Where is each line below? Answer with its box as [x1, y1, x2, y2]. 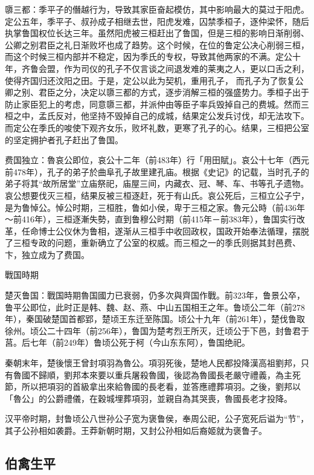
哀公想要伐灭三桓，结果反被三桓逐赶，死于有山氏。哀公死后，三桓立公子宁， [5, 189, 309, 201]
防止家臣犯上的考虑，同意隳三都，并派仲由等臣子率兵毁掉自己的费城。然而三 [5, 97, 309, 110]
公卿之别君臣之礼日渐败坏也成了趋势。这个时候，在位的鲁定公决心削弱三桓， [5, 38, 309, 51]
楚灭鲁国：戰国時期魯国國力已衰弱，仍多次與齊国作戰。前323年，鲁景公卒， [5, 289, 305, 302]
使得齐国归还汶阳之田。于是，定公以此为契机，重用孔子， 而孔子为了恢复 [5, 74, 295, 86]
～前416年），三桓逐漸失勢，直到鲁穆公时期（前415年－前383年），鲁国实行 [5, 213, 296, 225]
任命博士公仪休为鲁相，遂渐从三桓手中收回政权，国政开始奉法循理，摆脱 [21, 224, 309, 237]
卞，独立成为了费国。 [5, 248, 89, 260]
